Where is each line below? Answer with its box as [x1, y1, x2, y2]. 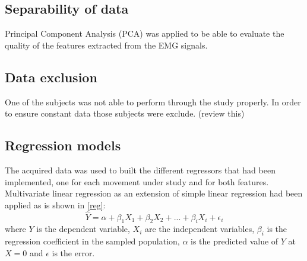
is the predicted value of [191, 235, 278, 247]
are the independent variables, [145, 223, 255, 235]
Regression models [5, 136, 121, 154]
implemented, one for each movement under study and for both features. [5, 175, 269, 188]
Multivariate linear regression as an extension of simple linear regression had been [5, 187, 303, 199]
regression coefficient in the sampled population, [5, 235, 180, 247]
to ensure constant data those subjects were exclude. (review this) [5, 107, 245, 120]
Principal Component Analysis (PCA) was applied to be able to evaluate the [5, 27, 284, 40]
